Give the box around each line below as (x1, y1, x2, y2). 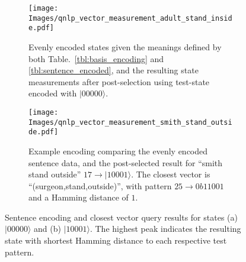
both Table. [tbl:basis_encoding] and (28, 52, 164, 64)
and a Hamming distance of (28, 191, 129, 203)
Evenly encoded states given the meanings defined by (28, 40, 222, 53)
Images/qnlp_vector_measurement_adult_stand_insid (28, 14, 232, 22)
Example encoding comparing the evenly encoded (28, 144, 208, 157)
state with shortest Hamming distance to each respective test (5, 234, 227, 247)
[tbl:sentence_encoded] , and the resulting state (28, 64, 199, 76)
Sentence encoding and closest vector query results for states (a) (5, 211, 238, 223)
